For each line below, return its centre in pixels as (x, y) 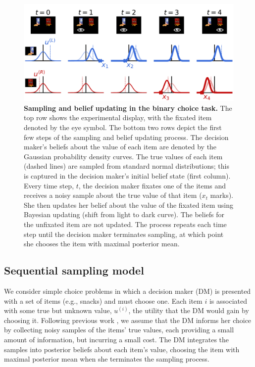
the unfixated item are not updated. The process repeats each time (125, 224)
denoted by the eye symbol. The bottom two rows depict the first (123, 127)
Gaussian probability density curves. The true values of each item (123, 156)
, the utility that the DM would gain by (189, 310)
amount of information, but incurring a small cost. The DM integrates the (117, 339)
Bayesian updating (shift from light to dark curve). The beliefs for (124, 214)
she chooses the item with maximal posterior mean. (102, 244)
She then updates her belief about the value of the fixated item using (128, 205)
